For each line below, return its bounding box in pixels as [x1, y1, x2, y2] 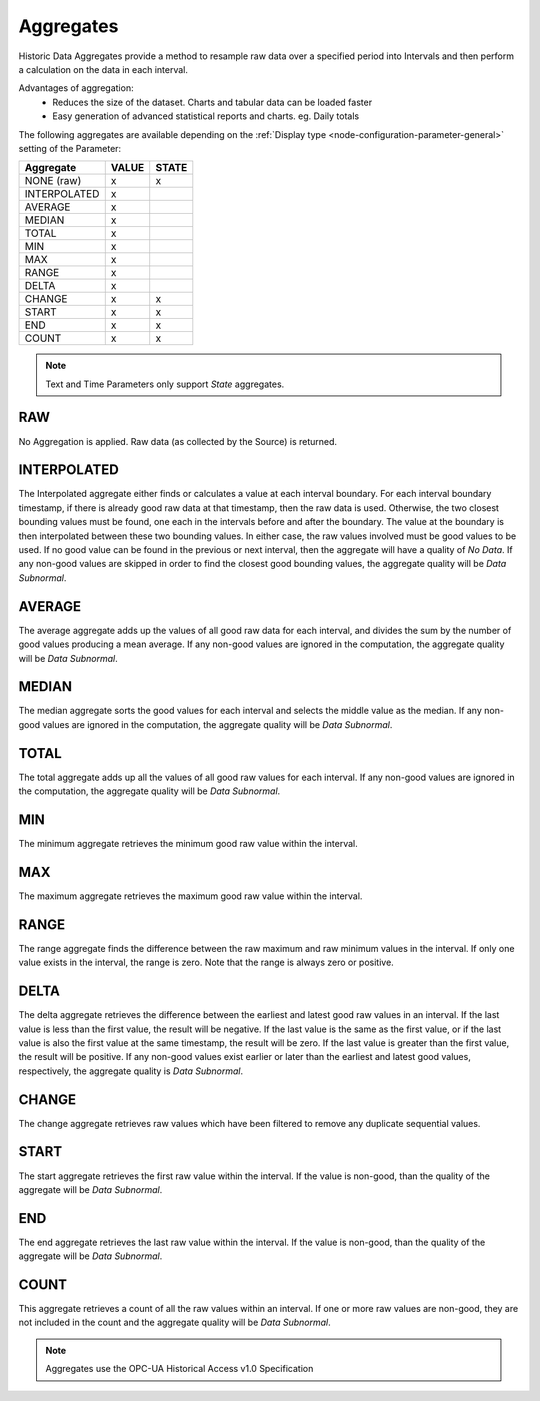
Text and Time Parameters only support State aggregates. [45, 378, 285, 390]
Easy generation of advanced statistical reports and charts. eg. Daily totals [52, 110, 360, 122]
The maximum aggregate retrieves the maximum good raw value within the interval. [18, 890, 363, 902]
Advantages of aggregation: [18, 82, 134, 94]
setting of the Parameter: [18, 142, 122, 154]
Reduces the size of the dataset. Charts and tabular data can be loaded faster [52, 96, 373, 108]
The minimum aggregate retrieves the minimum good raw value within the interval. [18, 838, 359, 850]
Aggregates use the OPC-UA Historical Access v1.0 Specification [45, 1363, 314, 1375]
